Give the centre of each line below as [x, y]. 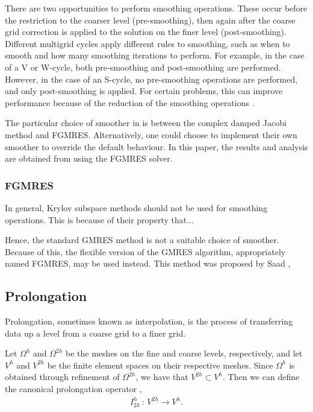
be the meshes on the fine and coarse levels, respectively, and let [184, 353]
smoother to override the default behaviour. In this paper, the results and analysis [156, 146]
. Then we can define [261, 377]
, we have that [162, 377]
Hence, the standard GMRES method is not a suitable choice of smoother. [142, 240]
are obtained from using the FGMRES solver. [89, 158]
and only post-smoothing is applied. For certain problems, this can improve [144, 91]
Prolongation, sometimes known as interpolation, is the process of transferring [149, 321]
